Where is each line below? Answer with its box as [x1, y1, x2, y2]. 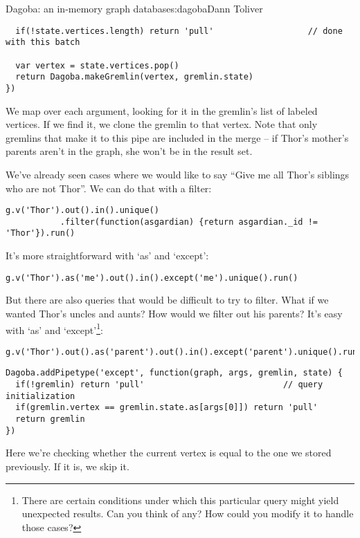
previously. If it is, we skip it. [6, 458, 129, 473]
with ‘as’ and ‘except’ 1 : [6, 320, 103, 337]
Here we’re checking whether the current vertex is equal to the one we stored [6, 445, 332, 460]
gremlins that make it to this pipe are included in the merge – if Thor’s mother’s [6, 130, 349, 145]
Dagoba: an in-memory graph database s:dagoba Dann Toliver [6, 1, 263, 15]
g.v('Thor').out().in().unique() [6, 205, 159, 216]
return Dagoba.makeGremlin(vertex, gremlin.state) [15, 72, 253, 82]
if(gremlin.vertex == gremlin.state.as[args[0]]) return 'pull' [15, 402, 318, 413]
